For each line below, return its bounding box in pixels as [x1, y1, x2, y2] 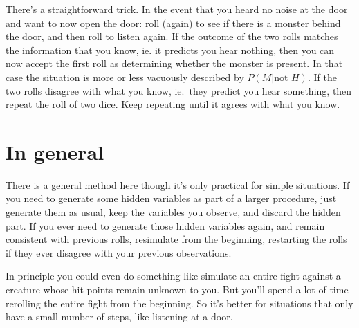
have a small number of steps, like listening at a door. [6, 309, 233, 324]
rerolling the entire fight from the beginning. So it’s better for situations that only [6, 295, 353, 310]
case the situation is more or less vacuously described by [6, 69, 244, 84]
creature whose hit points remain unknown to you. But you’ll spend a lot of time [6, 282, 349, 297]
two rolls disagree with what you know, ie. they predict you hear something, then [6, 83, 352, 98]
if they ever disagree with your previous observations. [6, 245, 232, 259]
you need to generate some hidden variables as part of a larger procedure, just [6, 191, 337, 206]
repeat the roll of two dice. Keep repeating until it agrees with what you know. [6, 97, 340, 111]
